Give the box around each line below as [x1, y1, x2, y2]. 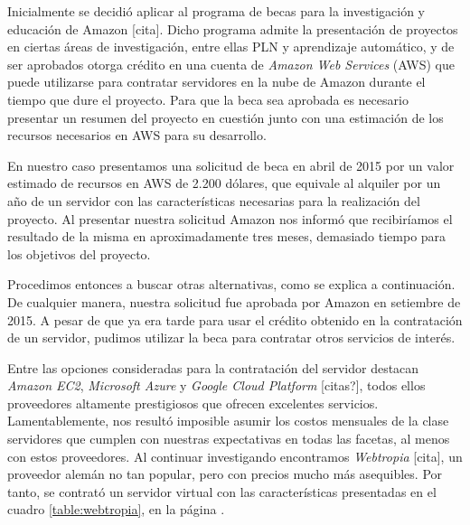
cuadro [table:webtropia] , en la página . [7, 500, 225, 519]
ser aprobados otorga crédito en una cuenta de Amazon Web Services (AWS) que [7, 54, 455, 73]
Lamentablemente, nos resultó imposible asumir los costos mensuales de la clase [7, 411, 449, 430]
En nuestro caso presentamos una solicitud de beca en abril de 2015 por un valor [7, 155, 455, 174]
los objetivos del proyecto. [7, 244, 151, 263]
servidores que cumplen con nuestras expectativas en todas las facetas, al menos [7, 429, 450, 448]
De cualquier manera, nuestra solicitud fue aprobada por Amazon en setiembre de [7, 292, 461, 311]
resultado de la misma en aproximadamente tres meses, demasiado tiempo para [7, 227, 446, 246]
